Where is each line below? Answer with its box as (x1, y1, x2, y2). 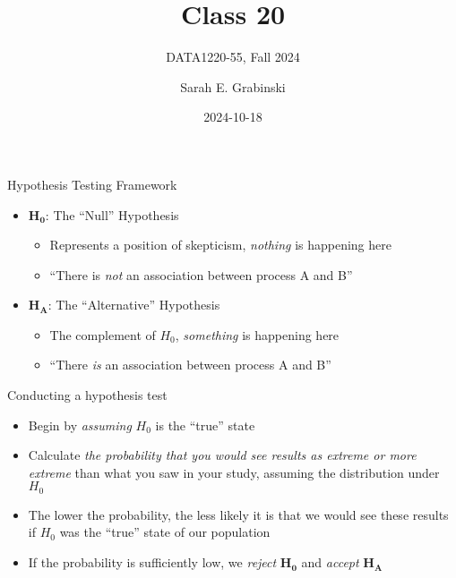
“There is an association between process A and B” (49, 355, 331, 374)
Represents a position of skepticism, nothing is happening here (49, 235, 391, 254)
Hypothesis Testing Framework (7, 174, 177, 193)
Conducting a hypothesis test (7, 386, 168, 404)
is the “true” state (155, 415, 255, 434)
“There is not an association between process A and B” (49, 265, 353, 284)
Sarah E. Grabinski (180, 77, 286, 96)
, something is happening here (175, 325, 340, 344)
